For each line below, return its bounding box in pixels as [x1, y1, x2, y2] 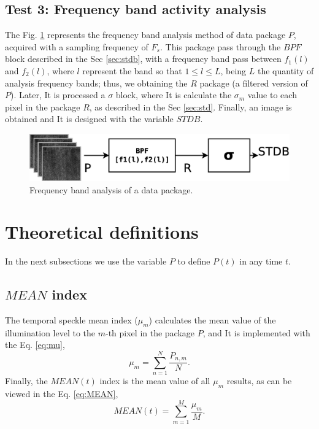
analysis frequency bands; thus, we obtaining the [5, 76, 188, 89]
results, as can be [226, 374, 292, 387]
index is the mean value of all [99, 374, 210, 387]
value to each [247, 88, 297, 101]
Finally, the [5, 374, 48, 387]
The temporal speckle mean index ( [5, 314, 138, 327]
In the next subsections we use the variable [5, 255, 167, 268]
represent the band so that [82, 64, 182, 77]
